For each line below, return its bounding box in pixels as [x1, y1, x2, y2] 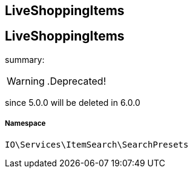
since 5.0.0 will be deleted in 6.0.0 [5, 97, 140, 108]
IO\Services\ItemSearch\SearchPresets [5, 139, 189, 149]
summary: [5, 54, 45, 65]
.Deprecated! [47, 74, 106, 87]
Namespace [5, 119, 46, 128]
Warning [7, 74, 45, 87]
